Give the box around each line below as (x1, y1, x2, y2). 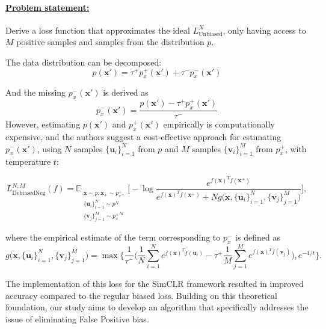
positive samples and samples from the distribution (16, 35, 205, 48)
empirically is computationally (163, 118, 275, 131)
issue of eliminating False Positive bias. (5, 312, 149, 325)
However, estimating (5, 118, 81, 131)
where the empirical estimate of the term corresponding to (5, 231, 221, 244)
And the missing (5, 86, 66, 99)
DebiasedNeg (12, 189, 46, 196)
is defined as (235, 231, 280, 244)
